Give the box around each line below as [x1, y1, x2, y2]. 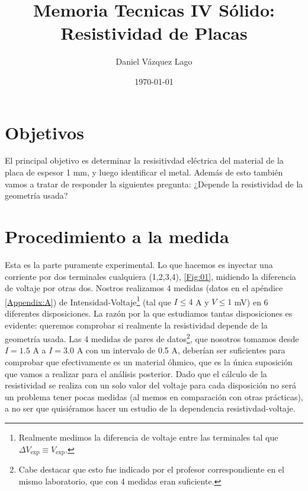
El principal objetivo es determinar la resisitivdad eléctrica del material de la [5, 154, 284, 167]
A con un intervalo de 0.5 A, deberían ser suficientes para [76, 344, 285, 356]
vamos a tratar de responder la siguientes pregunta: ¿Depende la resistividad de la [5, 177, 303, 190]
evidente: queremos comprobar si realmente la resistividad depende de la [5, 318, 268, 331]
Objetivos [5, 120, 84, 144]
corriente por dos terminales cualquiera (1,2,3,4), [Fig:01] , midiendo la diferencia [5, 270, 296, 282]
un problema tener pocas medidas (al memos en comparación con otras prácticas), [5, 390, 303, 403]
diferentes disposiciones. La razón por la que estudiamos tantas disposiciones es [5, 307, 293, 319]
